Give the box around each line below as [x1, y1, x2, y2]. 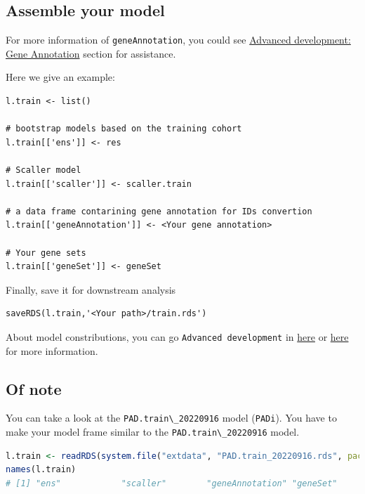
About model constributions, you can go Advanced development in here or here [6, 329, 349, 344]
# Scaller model [6, 165, 81, 176]
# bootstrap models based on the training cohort [6, 124, 242, 134]
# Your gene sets [6, 247, 86, 258]
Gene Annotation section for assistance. [6, 46, 176, 60]
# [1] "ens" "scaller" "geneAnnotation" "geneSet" [6, 478, 338, 488]
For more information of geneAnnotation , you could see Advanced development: [6, 32, 351, 47]
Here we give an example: [6, 70, 115, 84]
